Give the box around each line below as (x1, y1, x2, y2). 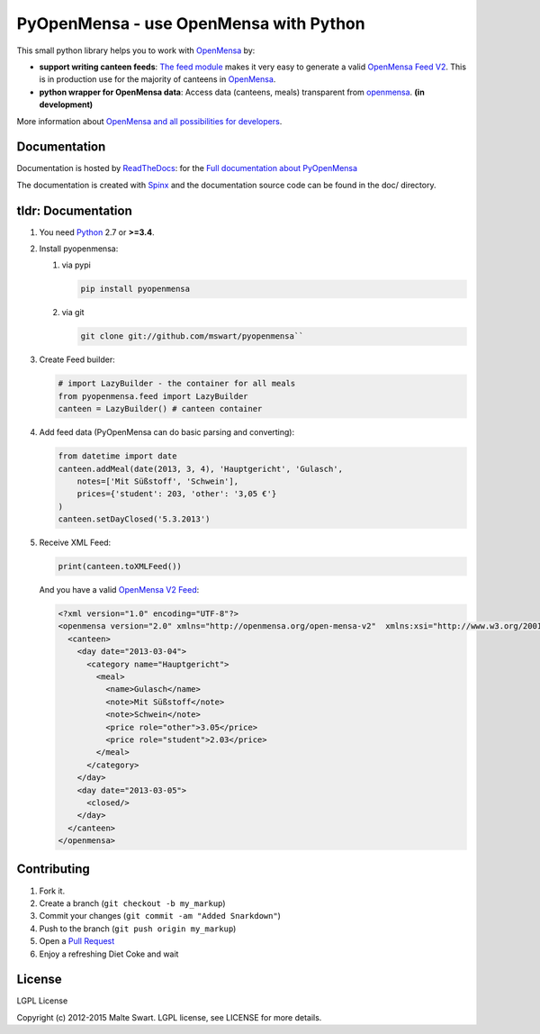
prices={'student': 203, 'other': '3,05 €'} (76, 489, 277, 499)
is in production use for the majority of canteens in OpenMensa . (39, 74, 276, 85)
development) (39, 99, 94, 110)
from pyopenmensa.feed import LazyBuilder (58, 391, 248, 401)
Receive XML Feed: (39, 537, 112, 549)
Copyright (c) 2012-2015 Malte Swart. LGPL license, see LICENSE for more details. (16, 1011, 322, 1022)
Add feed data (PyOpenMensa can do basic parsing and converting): (39, 427, 295, 438)
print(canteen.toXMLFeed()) (58, 561, 182, 572)
